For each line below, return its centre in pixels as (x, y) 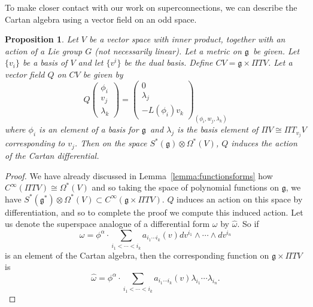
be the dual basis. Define (168, 62)
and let (91, 62)
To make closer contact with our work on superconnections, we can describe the (151, 7)
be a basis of (45, 62)
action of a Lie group (44, 50)
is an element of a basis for (89, 129)
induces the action (264, 143)
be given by (103, 74)
